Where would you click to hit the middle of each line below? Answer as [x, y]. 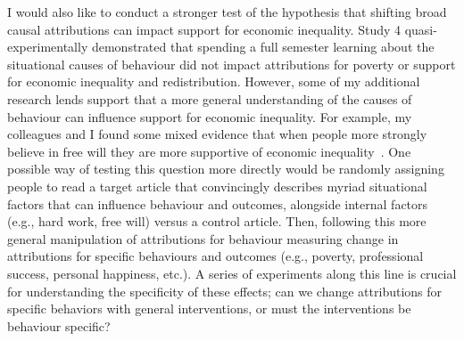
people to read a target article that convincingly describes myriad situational [217, 186]
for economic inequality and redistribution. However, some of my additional [214, 81]
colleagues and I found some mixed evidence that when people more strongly [217, 134]
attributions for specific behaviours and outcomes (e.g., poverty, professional [215, 256]
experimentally [48, 47]
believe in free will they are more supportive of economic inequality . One [209, 151]
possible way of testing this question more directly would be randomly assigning [226, 169]
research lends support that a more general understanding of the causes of [210, 98]
